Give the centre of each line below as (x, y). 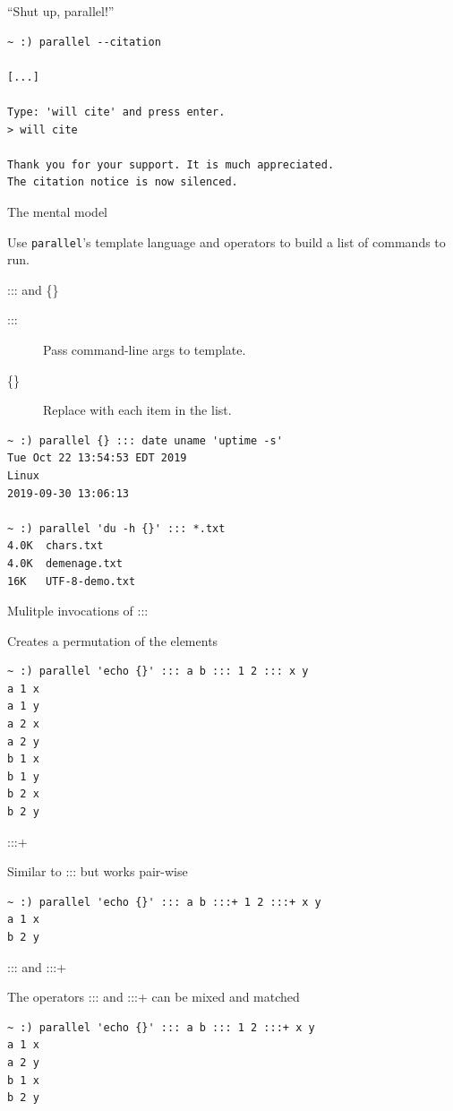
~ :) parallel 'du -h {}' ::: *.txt (116, 528)
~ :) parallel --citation (84, 42)
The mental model (57, 211)
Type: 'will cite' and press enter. (116, 112)
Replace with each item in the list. (137, 410)
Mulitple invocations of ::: (78, 611)
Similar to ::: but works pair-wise (98, 871)
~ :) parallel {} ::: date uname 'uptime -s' (145, 440)
